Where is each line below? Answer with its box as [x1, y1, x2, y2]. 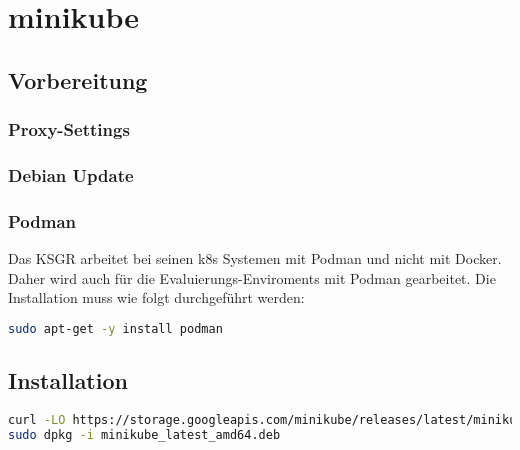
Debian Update [8, 162, 134, 187]
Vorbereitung [8, 64, 148, 95]
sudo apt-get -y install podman [8, 321, 223, 336]
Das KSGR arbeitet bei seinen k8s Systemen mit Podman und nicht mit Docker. [8, 248, 502, 269]
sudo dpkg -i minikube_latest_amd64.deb [8, 427, 281, 442]
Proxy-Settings [8, 117, 130, 142]
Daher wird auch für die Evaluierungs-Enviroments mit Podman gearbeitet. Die [8, 267, 496, 288]
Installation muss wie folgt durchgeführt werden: [8, 287, 305, 308]
